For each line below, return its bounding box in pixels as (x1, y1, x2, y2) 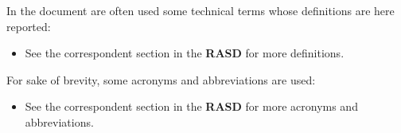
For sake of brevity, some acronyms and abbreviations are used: (6, 71, 316, 88)
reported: (6, 18, 51, 34)
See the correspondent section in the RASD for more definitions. (25, 45, 345, 61)
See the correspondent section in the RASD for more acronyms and (25, 98, 358, 115)
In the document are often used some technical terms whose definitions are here (6, 2, 395, 18)
